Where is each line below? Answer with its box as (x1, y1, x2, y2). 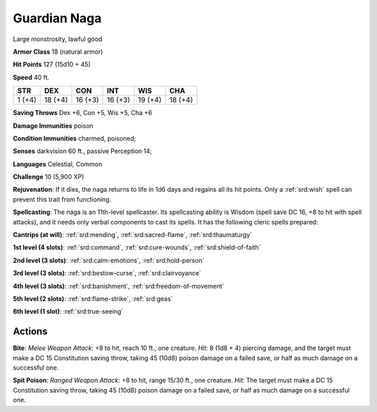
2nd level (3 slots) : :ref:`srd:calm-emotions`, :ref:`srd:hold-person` (13, 256, 205, 264)
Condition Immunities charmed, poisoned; (13, 134, 136, 142)
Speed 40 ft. (13, 73, 50, 82)
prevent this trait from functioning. (13, 195, 112, 204)
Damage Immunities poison (13, 121, 94, 130)
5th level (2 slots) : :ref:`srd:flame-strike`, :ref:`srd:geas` (13, 294, 173, 303)
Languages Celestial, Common (13, 160, 103, 168)
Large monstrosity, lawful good (13, 35, 103, 43)
